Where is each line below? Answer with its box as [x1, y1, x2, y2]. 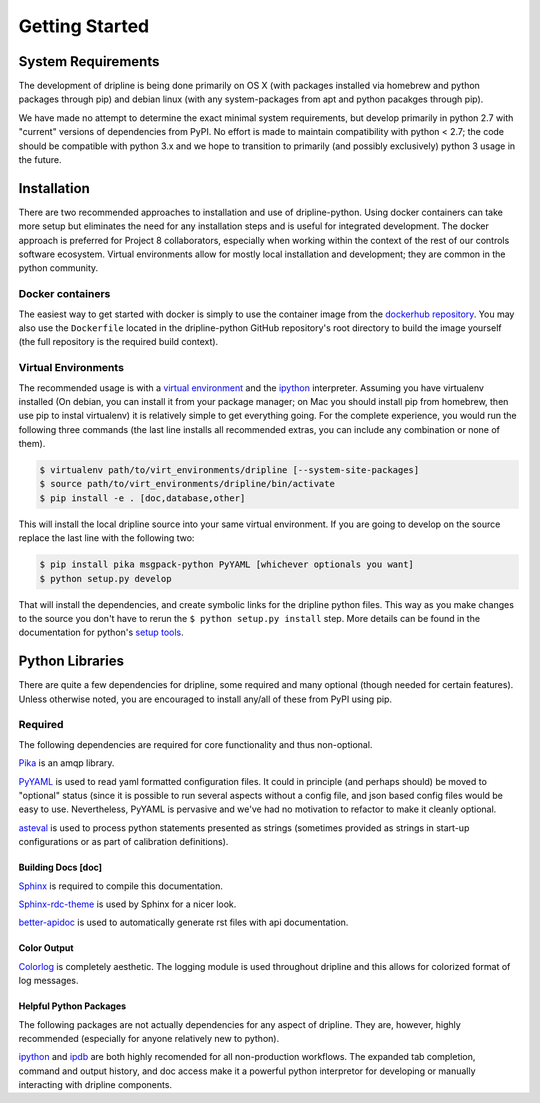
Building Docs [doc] [18, 861, 103, 874]
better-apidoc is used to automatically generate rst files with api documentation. [18, 916, 349, 929]
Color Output [18, 942, 74, 954]
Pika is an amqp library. [18, 757, 115, 769]
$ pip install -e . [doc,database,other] [39, 492, 246, 504]
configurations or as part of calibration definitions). [18, 836, 229, 848]
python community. [18, 262, 99, 274]
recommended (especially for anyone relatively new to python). [18, 1032, 280, 1044]
